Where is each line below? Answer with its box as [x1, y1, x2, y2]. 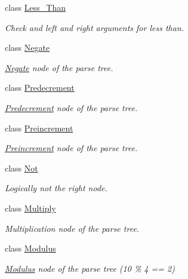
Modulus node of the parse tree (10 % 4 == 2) [5, 262, 175, 274]
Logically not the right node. [5, 182, 107, 194]
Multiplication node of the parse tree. [5, 222, 140, 234]
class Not [5, 161, 38, 174]
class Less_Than [5, 1, 66, 13]
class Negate [5, 41, 50, 54]
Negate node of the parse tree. [5, 61, 113, 73]
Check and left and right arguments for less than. [5, 21, 184, 33]
